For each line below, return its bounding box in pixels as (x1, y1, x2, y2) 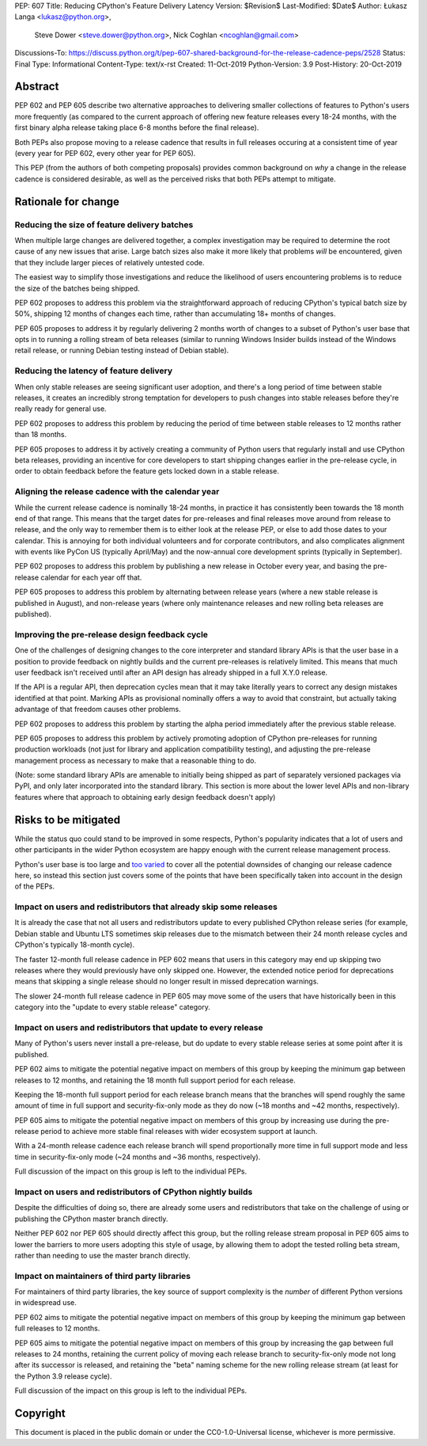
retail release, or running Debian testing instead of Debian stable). (14, 345, 229, 356)
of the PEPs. (14, 881, 55, 891)
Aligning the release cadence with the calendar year (14, 486, 220, 497)
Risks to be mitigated (14, 812, 121, 827)
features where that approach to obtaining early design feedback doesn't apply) (14, 792, 276, 801)
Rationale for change (14, 195, 120, 208)
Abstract (14, 80, 59, 93)
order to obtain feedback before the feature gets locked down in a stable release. (14, 466, 280, 476)
